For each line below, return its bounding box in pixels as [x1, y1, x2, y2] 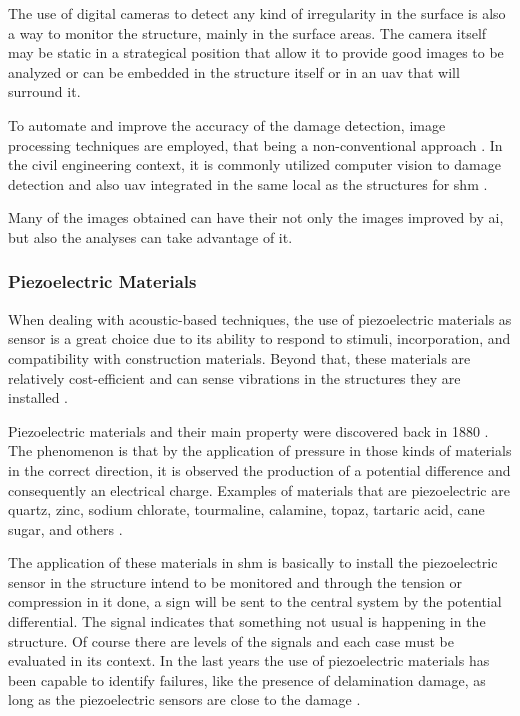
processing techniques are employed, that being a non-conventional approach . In [8, 134, 503, 155]
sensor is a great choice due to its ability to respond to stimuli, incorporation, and [8, 328, 511, 349]
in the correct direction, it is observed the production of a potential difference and [8, 459, 511, 480]
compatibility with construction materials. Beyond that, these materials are [8, 347, 471, 368]
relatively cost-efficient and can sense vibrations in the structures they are [8, 367, 461, 388]
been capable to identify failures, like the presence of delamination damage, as [8, 669, 486, 690]
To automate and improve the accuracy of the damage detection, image [8, 114, 446, 135]
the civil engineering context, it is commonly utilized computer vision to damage [8, 154, 501, 175]
